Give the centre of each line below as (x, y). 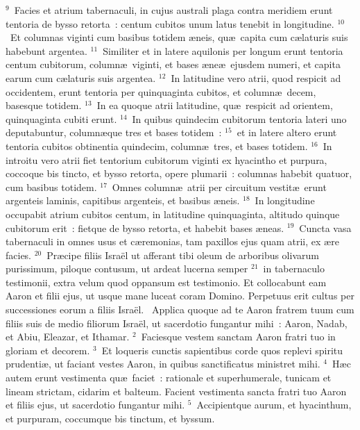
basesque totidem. (44, 105)
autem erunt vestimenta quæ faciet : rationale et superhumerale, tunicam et (169, 378)
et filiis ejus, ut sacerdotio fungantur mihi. (95, 405)
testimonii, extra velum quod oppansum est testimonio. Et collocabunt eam (166, 282)
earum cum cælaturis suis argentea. (81, 77)
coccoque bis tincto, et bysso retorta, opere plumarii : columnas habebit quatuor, (179, 173)
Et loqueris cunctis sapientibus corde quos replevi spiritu (222, 350)
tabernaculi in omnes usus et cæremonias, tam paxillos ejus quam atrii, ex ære (172, 241)
